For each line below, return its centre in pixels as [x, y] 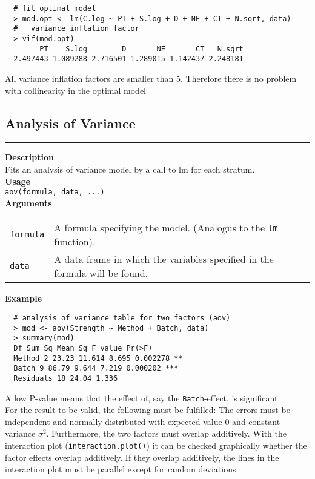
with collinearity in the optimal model [76, 90]
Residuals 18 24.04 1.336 [66, 378]
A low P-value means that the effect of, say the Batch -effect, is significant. [143, 398]
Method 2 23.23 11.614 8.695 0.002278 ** [98, 358]
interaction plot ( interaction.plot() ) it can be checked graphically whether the [156, 445]
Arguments [28, 203]
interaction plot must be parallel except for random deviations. [122, 469]
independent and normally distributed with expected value [114, 421]
